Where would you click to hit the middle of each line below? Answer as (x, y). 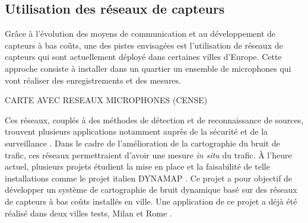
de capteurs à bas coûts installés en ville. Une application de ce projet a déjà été (151, 201)
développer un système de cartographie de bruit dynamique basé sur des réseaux (151, 189)
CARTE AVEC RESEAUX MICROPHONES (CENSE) (106, 100)
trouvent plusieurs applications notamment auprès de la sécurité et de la (136, 131)
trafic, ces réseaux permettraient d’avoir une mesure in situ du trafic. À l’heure (148, 154)
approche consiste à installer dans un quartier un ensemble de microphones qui (148, 68)
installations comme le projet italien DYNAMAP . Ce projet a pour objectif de (149, 178)
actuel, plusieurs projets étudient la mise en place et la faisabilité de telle (137, 166)
